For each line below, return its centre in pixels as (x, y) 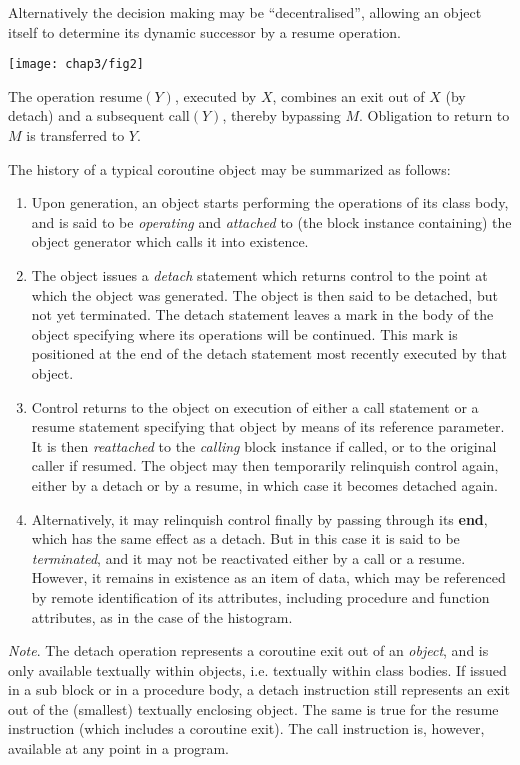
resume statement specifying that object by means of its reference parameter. (268, 426)
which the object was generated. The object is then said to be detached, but (264, 294)
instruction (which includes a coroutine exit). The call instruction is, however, (246, 728)
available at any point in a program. (118, 748)
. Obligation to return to (434, 115)
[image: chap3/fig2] (76, 64)
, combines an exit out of (348, 95)
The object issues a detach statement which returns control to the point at (259, 275)
